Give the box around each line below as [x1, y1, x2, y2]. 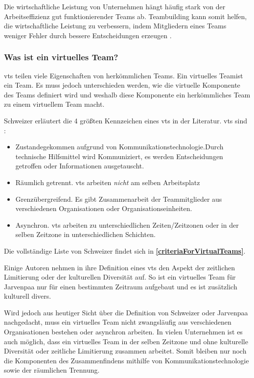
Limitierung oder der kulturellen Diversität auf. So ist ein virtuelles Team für [4, 272, 236, 282]
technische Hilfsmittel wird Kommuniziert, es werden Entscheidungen [15, 151, 223, 161]
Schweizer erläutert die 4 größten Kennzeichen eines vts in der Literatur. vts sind [4, 115, 247, 125]
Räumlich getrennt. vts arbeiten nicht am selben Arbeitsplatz [15, 177, 200, 187]
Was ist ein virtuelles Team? [4, 51, 118, 63]
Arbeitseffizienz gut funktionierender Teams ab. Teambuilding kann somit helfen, [4, 11, 247, 21]
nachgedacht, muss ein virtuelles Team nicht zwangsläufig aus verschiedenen [4, 317, 231, 327]
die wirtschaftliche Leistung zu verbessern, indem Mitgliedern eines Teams [4, 21, 227, 31]
